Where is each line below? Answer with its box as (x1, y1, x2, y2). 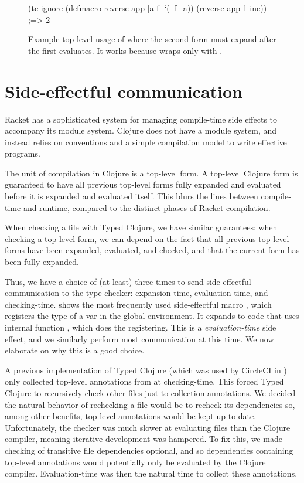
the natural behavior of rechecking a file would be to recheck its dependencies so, (5, 398, 295, 410)
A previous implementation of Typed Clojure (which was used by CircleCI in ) (5, 363, 287, 376)
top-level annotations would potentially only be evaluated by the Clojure (5, 455, 266, 468)
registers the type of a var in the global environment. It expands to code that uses (5, 309, 299, 322)
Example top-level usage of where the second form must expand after (28, 33, 276, 45)
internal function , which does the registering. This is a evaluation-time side (5, 321, 276, 333)
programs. (5, 147, 40, 159)
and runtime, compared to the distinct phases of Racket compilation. (23, 201, 271, 213)
